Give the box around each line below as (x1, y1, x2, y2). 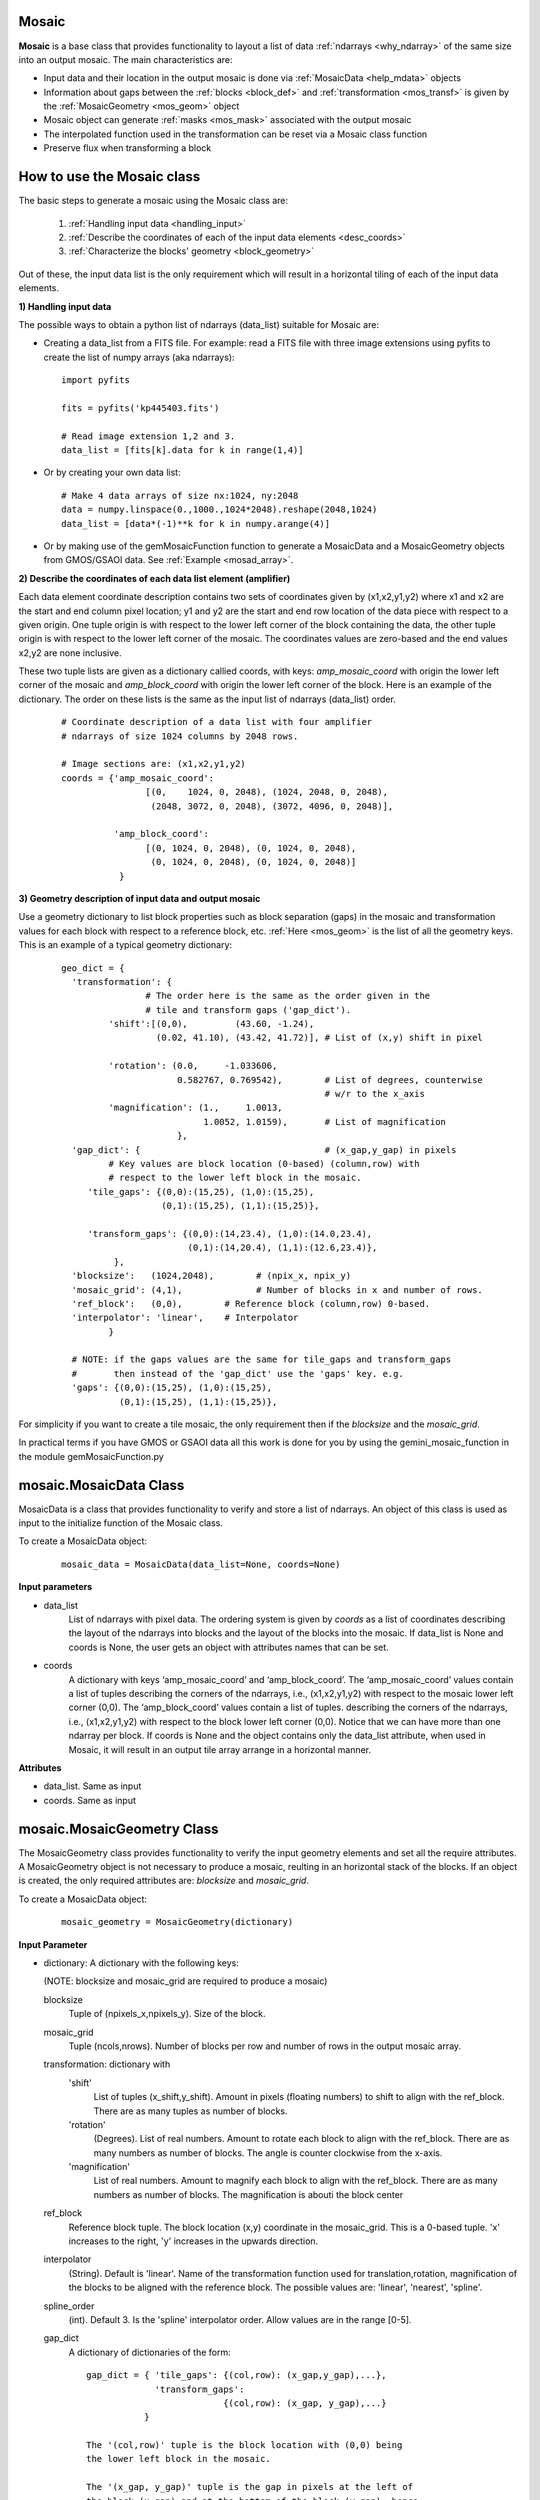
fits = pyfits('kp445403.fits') (61, 402, 220, 414)
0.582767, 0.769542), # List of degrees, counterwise (176, 1074, 484, 1085)
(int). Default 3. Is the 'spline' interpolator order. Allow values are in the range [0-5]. (68, 2313, 412, 2325)
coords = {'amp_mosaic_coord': (61, 772, 215, 784)
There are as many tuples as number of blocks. (93, 2105, 289, 2117)
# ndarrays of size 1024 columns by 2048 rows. (61, 730, 299, 742)
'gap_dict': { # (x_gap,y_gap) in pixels (71, 1144, 457, 1155)
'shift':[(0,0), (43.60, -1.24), (108, 1018, 315, 1030)
